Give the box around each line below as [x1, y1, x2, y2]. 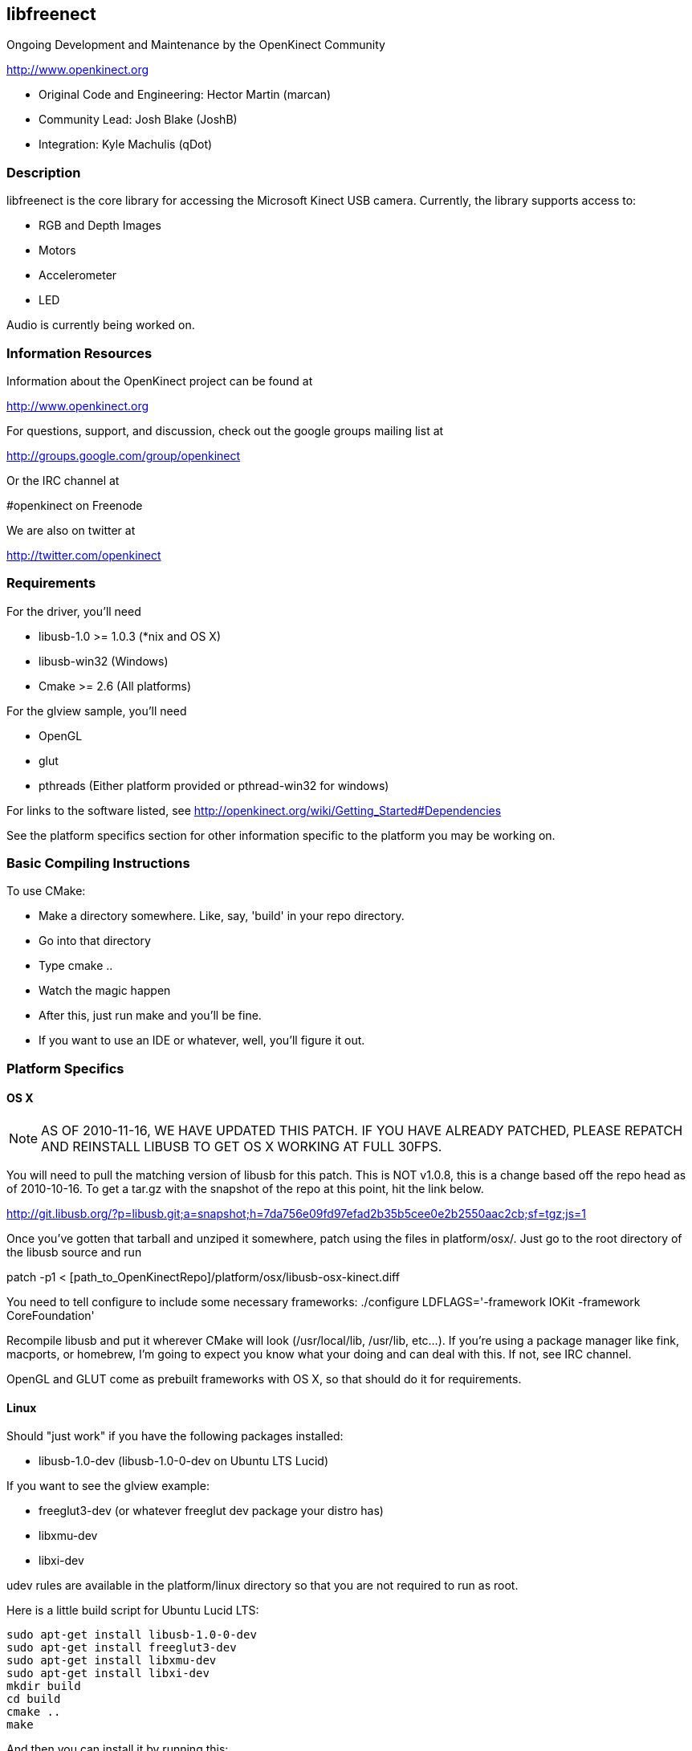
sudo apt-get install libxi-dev [6, 1667, 210, 1680]
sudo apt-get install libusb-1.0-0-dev [6, 1628, 257, 1642]
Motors [39, 243, 76, 258]
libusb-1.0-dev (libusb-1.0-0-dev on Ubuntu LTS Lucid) [39, 1454, 328, 1468]
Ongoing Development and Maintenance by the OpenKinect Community [6, 38, 385, 52]
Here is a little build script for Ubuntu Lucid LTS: [6, 1603, 259, 1618]
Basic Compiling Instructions [6, 855, 190, 872]
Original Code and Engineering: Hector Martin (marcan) [39, 88, 332, 102]
